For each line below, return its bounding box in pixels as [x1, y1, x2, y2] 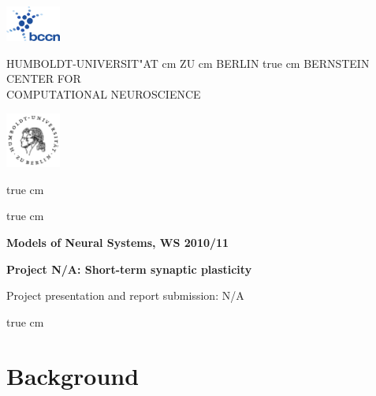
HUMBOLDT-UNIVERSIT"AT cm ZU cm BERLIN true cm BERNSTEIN [6, 54, 370, 71]
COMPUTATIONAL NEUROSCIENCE [6, 86, 201, 103]
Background [6, 360, 140, 392]
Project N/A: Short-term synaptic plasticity [6, 260, 252, 277]
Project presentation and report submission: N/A [6, 287, 244, 304]
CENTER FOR [6, 70, 81, 87]
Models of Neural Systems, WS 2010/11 [6, 233, 229, 250]
